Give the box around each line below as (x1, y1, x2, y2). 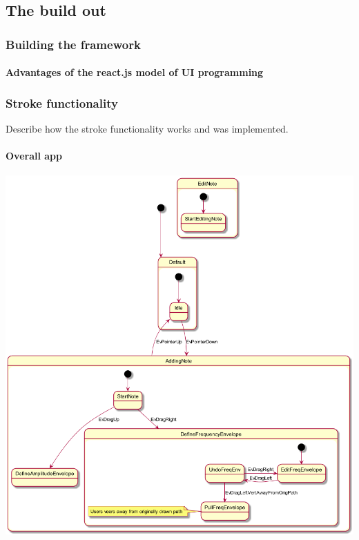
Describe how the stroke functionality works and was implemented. (6, 122, 289, 136)
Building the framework (6, 35, 141, 52)
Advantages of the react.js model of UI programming (6, 65, 264, 79)
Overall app (6, 148, 62, 163)
